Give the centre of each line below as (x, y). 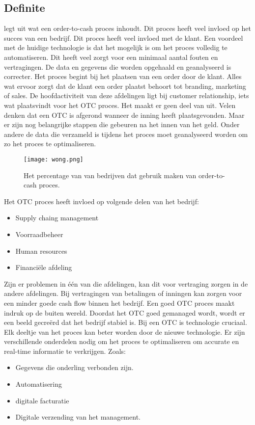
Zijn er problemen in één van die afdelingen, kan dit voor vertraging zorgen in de (126, 283)
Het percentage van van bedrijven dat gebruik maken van (110, 175)
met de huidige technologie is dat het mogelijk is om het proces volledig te (116, 47)
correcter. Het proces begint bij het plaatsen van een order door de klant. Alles (123, 76)
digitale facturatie (42, 400)
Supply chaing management (57, 218)
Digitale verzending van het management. (78, 417)
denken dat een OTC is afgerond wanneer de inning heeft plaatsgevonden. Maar (124, 115)
